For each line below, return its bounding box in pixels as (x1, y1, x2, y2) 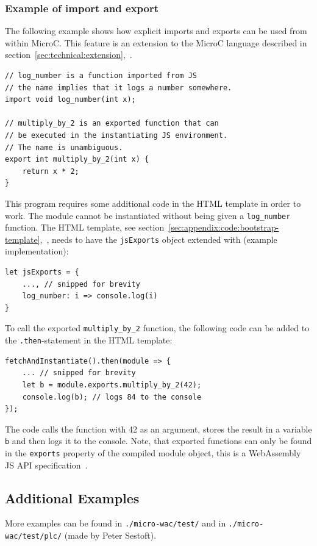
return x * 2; (22, 167, 79, 176)
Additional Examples (5, 488, 140, 507)
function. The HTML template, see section (5, 221, 165, 234)
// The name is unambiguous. (5, 143, 123, 152)
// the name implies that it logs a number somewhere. (5, 83, 232, 92)
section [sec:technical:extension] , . (5, 48, 132, 61)
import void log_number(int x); (5, 95, 136, 104)
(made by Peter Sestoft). (64, 529, 157, 542)
